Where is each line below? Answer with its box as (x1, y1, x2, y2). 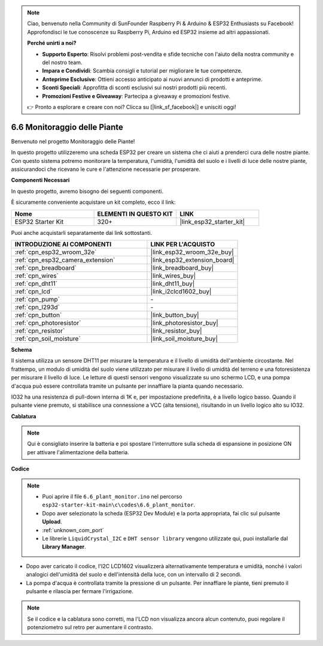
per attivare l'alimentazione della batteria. (27, 448, 130, 455)
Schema (11, 346, 32, 353)
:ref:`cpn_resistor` (14, 327, 65, 335)
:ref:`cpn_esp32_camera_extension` (14, 255, 115, 264)
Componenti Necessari (11, 177, 70, 184)
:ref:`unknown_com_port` (42, 526, 104, 533)
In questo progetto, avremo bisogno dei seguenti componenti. (11, 188, 164, 195)
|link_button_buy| (150, 310, 200, 319)
